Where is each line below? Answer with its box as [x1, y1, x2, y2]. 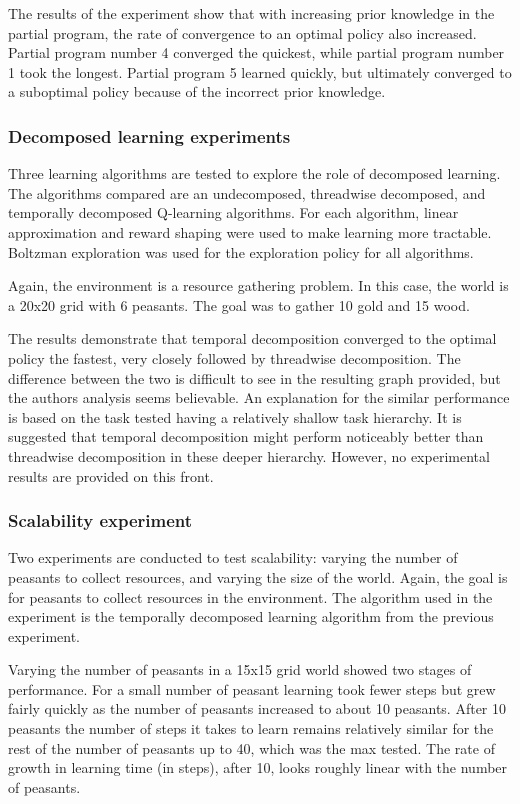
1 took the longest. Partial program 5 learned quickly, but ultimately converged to [8, 61, 512, 82]
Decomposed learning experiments [8, 123, 291, 148]
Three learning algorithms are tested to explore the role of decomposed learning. [8, 163, 501, 184]
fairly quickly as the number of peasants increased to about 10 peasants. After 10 [8, 698, 507, 719]
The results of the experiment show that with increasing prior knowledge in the [8, 3, 495, 23]
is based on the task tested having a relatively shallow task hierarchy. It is [8, 406, 462, 427]
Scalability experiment [8, 508, 193, 533]
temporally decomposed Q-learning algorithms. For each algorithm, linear [8, 202, 459, 223]
